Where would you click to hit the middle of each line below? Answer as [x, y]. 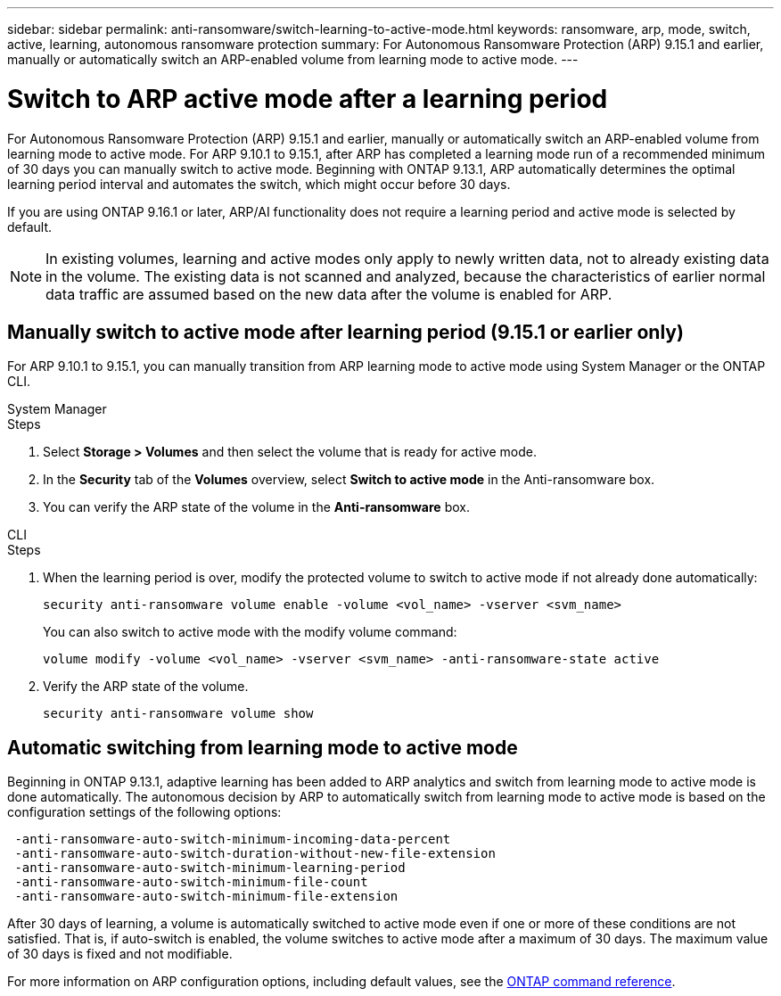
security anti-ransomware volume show [178, 714]
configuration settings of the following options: [144, 812]
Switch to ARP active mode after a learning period [308, 99]
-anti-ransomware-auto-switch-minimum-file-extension [206, 897]
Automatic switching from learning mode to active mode [263, 747]
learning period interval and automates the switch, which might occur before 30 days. [259, 184]
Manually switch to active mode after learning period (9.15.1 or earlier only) [345, 332]
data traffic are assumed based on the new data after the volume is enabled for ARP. [329, 294]
